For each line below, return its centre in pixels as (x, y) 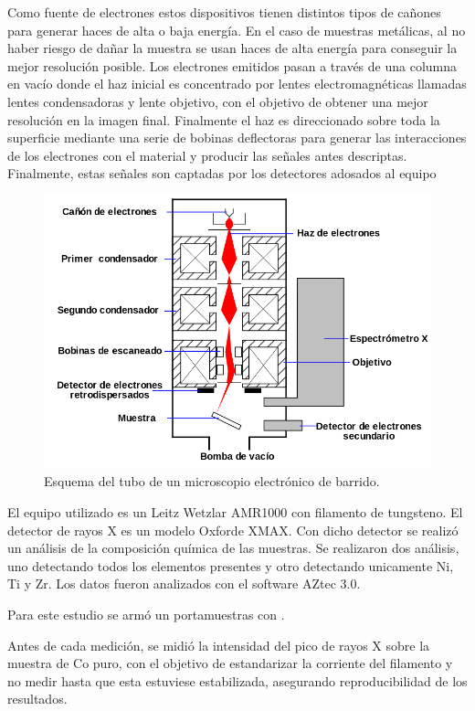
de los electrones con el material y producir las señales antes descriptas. (207, 155)
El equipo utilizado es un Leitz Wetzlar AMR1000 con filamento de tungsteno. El (235, 512)
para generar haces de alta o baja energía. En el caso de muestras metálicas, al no (237, 30)
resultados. (37, 699)
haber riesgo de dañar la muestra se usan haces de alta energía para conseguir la (232, 48)
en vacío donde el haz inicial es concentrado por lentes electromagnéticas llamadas (237, 84)
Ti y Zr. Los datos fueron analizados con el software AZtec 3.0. (184, 584)
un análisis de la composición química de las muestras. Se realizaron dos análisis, (233, 548)
